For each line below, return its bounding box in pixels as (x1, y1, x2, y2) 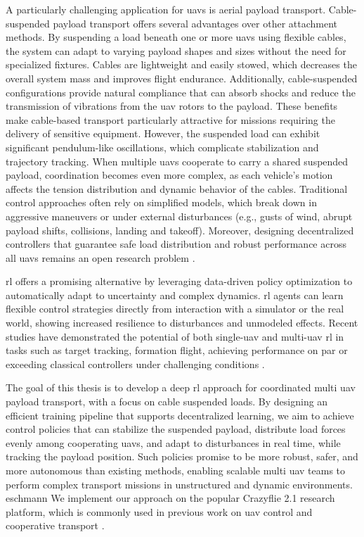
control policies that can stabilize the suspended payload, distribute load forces (6, 422, 346, 436)
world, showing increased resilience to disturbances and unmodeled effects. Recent (6, 315, 358, 330)
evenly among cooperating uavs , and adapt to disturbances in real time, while (6, 435, 341, 450)
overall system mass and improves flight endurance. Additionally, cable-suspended (6, 70, 358, 85)
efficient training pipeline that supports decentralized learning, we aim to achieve (6, 408, 354, 422)
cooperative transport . (6, 518, 105, 533)
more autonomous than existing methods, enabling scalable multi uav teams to (6, 463, 346, 477)
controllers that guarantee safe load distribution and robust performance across (6, 236, 346, 251)
